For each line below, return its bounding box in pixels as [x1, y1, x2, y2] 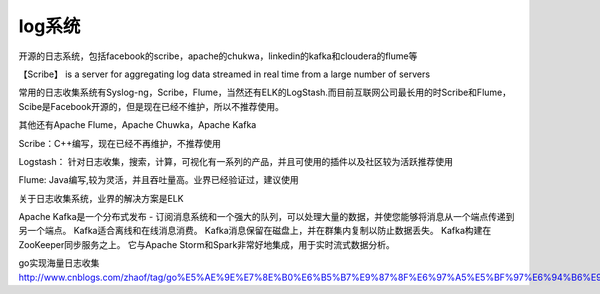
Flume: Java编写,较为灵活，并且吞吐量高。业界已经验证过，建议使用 [18, 174, 299, 186]
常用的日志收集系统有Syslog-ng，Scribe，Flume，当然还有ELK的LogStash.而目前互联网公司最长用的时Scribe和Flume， [18, 86, 512, 99]
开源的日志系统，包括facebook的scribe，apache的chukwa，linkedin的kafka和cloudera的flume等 [18, 50, 418, 62]
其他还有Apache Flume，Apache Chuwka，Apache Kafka [18, 119, 257, 131]
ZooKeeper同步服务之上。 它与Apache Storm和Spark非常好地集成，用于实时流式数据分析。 [18, 238, 395, 250]
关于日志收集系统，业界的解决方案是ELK [18, 192, 184, 204]
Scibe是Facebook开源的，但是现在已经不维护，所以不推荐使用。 [18, 100, 285, 112]
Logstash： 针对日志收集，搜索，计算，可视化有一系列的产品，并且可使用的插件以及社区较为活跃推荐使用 [18, 155, 454, 167]
